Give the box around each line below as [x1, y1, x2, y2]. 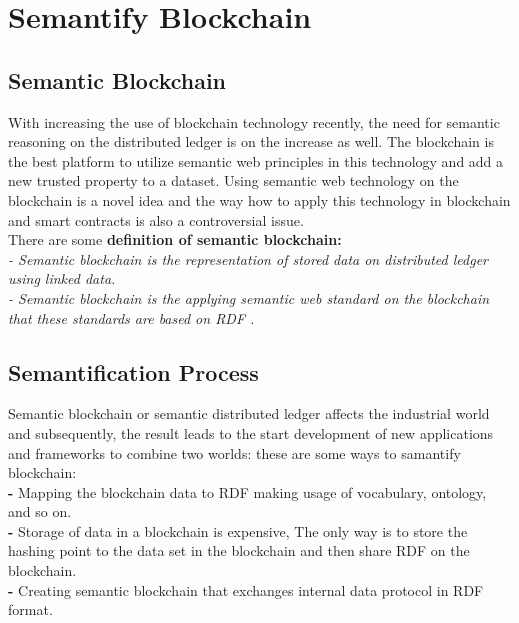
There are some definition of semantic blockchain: [8, 229, 342, 250]
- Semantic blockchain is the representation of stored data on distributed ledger [8, 248, 489, 269]
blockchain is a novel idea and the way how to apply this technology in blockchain [8, 189, 511, 210]
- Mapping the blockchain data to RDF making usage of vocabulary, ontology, [8, 481, 487, 502]
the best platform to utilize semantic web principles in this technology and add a [8, 150, 504, 171]
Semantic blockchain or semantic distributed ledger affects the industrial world [8, 403, 490, 424]
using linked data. [8, 268, 116, 289]
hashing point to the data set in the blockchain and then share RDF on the [8, 540, 470, 561]
